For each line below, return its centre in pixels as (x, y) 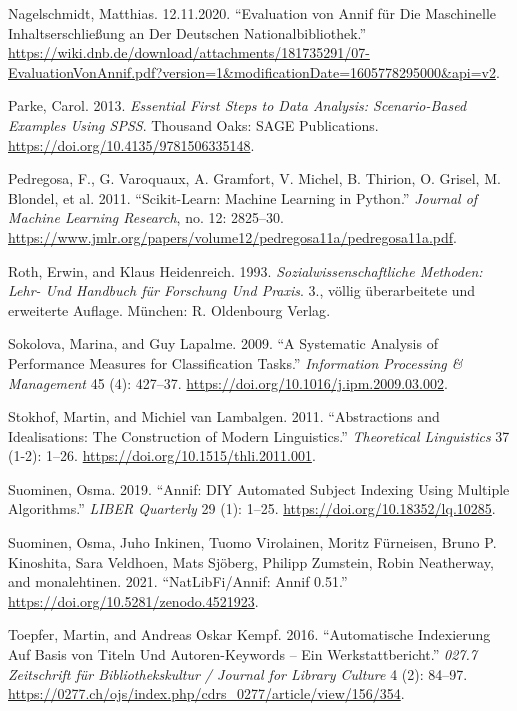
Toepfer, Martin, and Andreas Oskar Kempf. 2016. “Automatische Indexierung (249, 634)
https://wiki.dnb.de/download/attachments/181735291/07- (189, 52)
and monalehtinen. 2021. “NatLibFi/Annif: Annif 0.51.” (178, 581)
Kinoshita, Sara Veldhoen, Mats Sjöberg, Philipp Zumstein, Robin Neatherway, (251, 561)
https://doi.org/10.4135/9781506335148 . (131, 144)
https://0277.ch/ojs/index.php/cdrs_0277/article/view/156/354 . (206, 693)
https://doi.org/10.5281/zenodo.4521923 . (133, 600)
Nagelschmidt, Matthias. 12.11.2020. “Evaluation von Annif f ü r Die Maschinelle (252, 13)
